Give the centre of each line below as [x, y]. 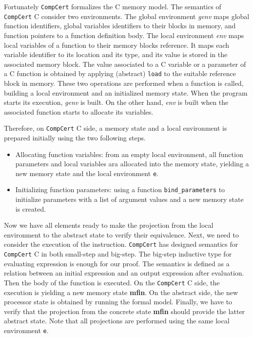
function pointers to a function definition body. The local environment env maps [124, 35]
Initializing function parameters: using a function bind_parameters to [120, 189]
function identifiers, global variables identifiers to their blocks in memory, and [120, 26]
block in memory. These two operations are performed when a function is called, [124, 83]
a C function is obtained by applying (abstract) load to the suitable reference [120, 73]
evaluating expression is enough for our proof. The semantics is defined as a [117, 263]
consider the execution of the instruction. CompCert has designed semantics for [121, 244]
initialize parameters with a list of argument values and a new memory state [129, 199]
